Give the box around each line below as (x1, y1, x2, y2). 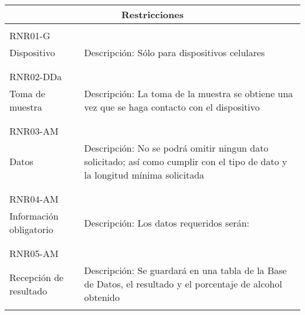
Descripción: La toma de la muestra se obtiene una (84, 87, 293, 100)
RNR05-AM (9, 246, 59, 260)
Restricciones (121, 8, 184, 21)
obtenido (84, 290, 120, 304)
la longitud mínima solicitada (84, 168, 205, 182)
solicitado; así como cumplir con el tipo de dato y (84, 155, 287, 168)
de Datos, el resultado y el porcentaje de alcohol (84, 277, 282, 290)
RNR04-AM (9, 192, 59, 206)
